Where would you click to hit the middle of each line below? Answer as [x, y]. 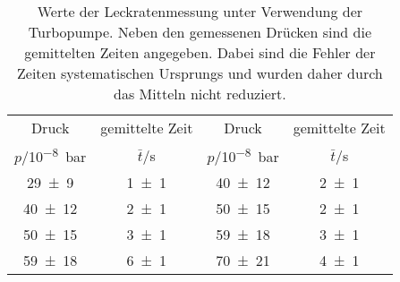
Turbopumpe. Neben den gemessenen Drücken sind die [200, 32]
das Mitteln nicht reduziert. [200, 94]
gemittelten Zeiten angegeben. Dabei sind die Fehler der [200, 52]
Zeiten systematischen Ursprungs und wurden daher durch [200, 73]
